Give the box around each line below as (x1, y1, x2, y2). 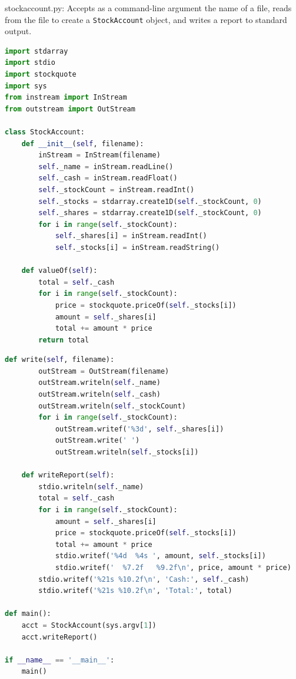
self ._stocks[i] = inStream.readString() (55, 243, 220, 252)
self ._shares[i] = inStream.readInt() (55, 232, 207, 240)
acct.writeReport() (21, 632, 98, 641)
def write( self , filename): (5, 355, 115, 364)
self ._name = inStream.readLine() (38, 162, 174, 171)
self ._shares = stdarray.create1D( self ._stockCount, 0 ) (38, 209, 262, 217)
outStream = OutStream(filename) (38, 367, 169, 375)
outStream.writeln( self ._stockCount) (38, 401, 186, 410)
